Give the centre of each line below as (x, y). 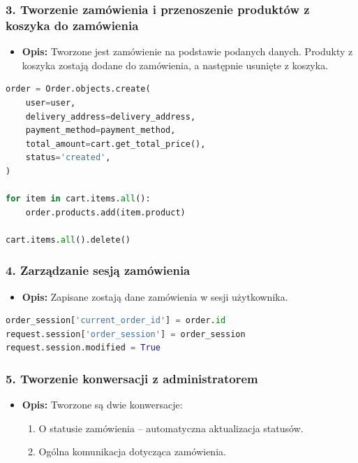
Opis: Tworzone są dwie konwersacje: (102, 405)
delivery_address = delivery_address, (111, 116)
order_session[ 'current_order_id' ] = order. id (116, 321)
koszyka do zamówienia (72, 25)
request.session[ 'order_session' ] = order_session (126, 334)
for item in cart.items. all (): (78, 199)
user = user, (51, 102)
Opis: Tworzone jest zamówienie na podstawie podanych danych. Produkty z (187, 51)
